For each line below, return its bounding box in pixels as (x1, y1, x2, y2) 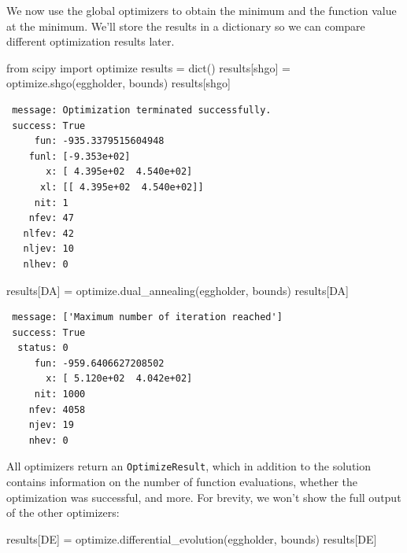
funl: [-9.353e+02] (28, 150, 131, 162)
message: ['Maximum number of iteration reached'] (12, 312, 283, 323)
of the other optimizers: (6, 504, 120, 521)
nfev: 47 (28, 212, 74, 224)
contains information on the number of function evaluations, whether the (6, 474, 357, 490)
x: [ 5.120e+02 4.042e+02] (46, 373, 193, 385)
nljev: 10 (23, 243, 74, 255)
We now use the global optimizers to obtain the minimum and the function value (6, 2, 397, 18)
